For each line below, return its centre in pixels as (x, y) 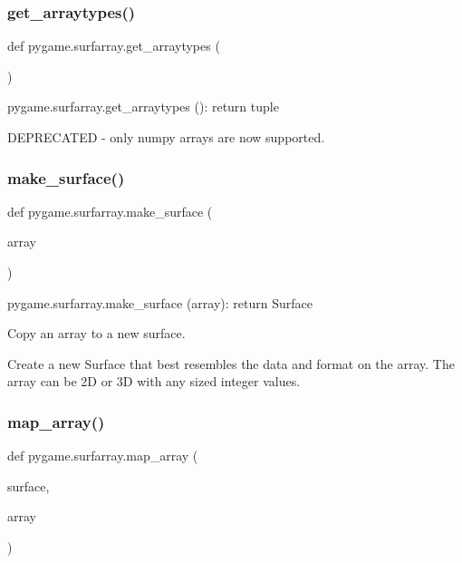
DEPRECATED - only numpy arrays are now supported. (166, 137)
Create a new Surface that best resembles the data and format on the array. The (231, 363)
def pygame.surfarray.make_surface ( (110, 211)
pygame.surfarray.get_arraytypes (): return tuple (143, 107)
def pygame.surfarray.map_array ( (103, 456)
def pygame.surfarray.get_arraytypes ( (114, 46)
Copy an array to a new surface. (96, 333)
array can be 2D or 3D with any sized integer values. (154, 381)
